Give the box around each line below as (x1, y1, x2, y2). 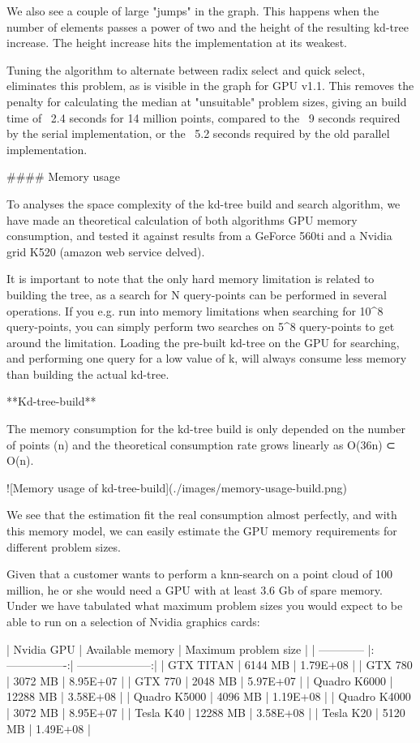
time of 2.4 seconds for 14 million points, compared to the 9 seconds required (6, 109, 401, 126)
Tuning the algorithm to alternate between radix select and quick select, (6, 61, 366, 78)
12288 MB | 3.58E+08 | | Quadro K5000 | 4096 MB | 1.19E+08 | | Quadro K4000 (6, 688, 411, 705)
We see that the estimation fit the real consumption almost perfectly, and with (6, 506, 397, 523)
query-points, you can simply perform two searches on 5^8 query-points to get (6, 318, 395, 335)
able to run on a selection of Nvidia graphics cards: (6, 613, 260, 629)
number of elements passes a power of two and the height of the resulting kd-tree (6, 18, 409, 35)
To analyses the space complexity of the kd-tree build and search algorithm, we (6, 195, 401, 212)
